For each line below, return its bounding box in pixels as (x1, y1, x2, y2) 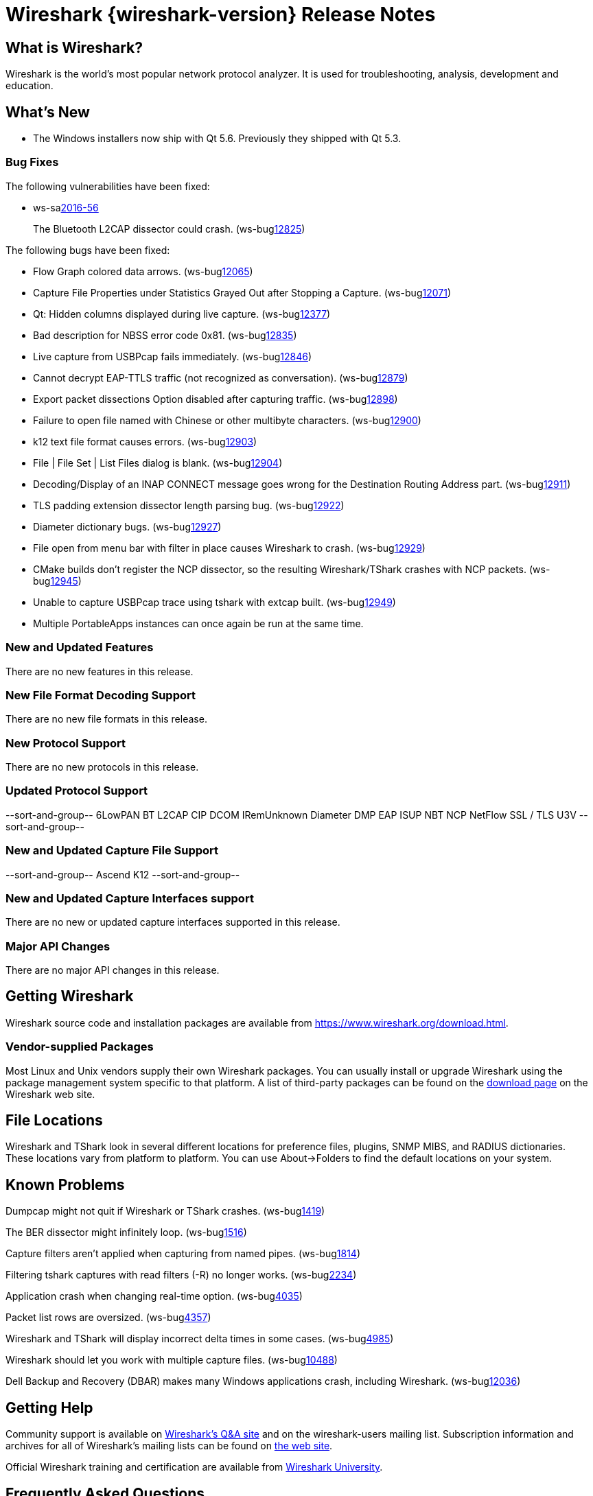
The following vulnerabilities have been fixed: (5, 180, 210, 192)
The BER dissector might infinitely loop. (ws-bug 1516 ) (5, 1226, 247, 1239)
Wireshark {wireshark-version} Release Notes (5, 3, 436, 26)
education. (5, 80, 54, 92)
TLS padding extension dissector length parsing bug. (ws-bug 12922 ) (33, 499, 345, 511)
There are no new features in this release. (5, 665, 194, 677)
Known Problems (5, 1176, 125, 1193)
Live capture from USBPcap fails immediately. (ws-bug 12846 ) (33, 350, 312, 362)
